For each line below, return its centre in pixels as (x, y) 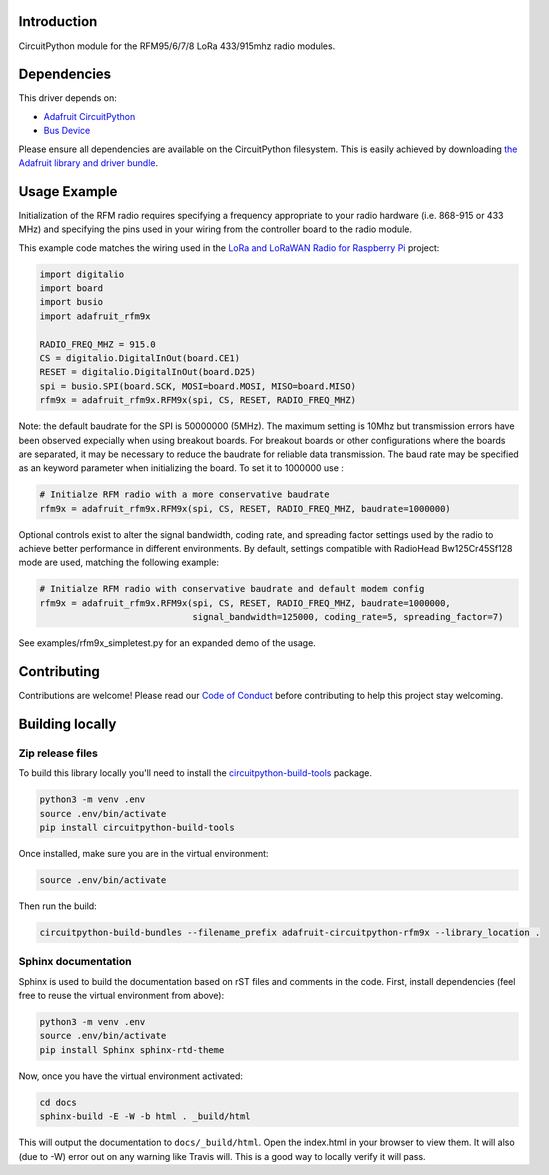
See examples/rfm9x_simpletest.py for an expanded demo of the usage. (167, 643)
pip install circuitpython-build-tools (137, 828)
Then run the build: (57, 906)
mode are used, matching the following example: (119, 562)
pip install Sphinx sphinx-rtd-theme (132, 1049)
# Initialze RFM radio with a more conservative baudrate (184, 494)
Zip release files (58, 753)
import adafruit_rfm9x (95, 316)
